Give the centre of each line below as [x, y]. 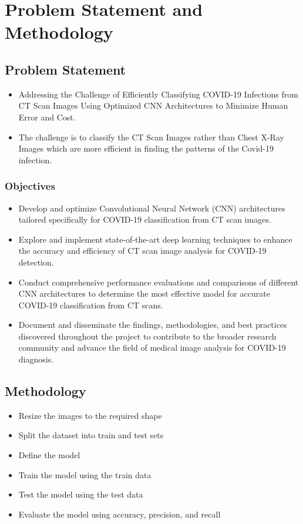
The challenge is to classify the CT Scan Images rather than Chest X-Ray [151, 137]
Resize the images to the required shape [90, 415]
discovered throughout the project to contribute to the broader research [147, 336]
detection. [36, 262]
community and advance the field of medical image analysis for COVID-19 [152, 347]
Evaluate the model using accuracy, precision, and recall [119, 514]
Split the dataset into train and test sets [91, 435]
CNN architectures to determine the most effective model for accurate [144, 293]
